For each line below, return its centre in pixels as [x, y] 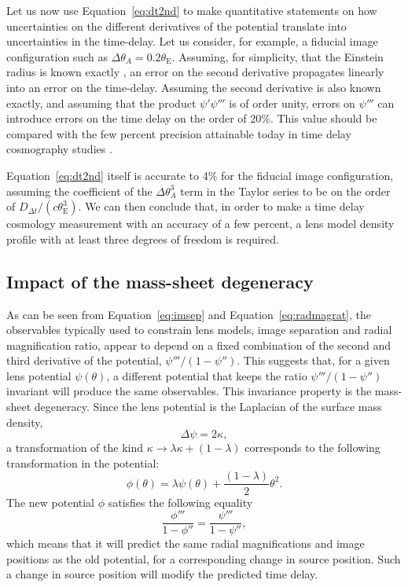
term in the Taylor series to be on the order [285, 191]
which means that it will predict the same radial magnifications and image [186, 543]
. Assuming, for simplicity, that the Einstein [278, 56]
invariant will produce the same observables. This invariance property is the [189, 391]
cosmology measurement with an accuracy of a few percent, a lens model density [200, 224]
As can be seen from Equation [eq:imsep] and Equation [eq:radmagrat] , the [189, 314]
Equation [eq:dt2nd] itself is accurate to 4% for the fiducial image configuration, [200, 175]
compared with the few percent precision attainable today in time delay [179, 133]
